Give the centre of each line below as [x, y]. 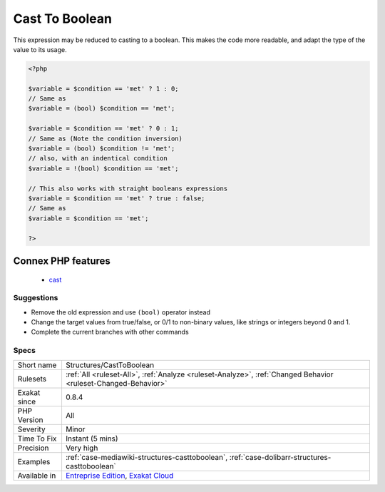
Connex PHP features [62, 261]
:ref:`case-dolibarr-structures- [280, 457]
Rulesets [32, 379]
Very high [82, 448]
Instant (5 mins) [92, 439]
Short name [37, 365]
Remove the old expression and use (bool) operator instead [120, 312]
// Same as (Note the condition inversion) [106, 138]
